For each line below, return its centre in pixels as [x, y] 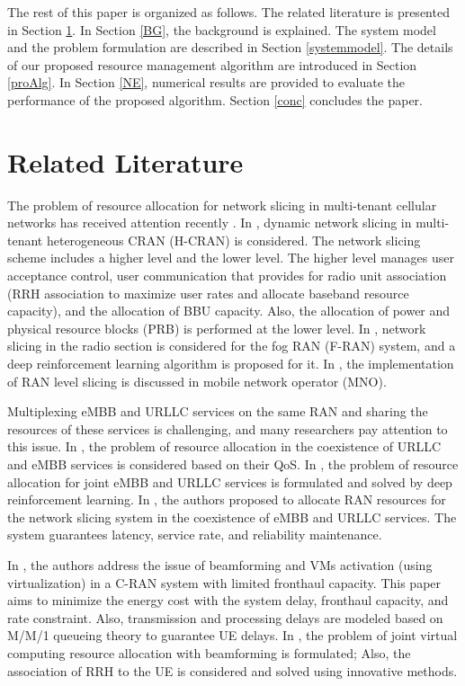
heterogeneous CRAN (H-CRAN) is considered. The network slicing [233, 240]
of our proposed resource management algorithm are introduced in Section [212, 64]
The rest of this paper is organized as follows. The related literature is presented [228, 12]
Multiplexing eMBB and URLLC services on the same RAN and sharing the [218, 411]
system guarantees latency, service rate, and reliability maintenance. [195, 535]
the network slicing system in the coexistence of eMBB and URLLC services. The [232, 517]
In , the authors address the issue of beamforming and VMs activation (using [220, 564]
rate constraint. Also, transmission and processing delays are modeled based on [225, 617]
